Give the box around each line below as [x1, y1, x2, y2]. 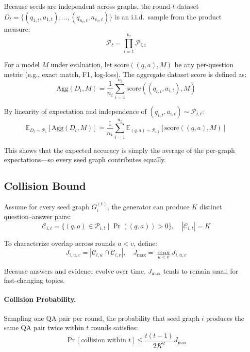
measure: [4, 23, 30, 34]
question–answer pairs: [4, 211, 71, 222]
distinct [200, 201, 222, 211]
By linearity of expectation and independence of [4, 106, 147, 116]
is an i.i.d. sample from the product [115, 11, 222, 21]
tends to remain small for [163, 265, 238, 276]
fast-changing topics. [4, 275, 65, 285]
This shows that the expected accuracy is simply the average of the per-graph [4, 145, 235, 155]
